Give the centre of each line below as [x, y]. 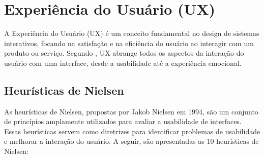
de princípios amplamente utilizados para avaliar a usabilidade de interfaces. [123, 121]
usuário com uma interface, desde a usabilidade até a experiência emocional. [123, 63]
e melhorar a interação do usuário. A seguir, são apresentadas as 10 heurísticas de [131, 141]
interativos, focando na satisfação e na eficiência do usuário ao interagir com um [129, 43]
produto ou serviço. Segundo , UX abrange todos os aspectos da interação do [124, 53]
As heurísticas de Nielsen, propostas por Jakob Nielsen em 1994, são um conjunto [131, 111]
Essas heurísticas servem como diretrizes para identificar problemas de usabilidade [132, 131]
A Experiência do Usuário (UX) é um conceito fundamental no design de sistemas [132, 33]
